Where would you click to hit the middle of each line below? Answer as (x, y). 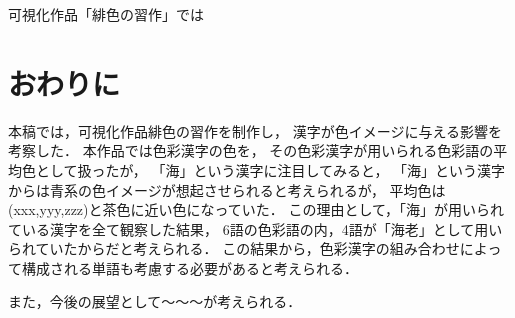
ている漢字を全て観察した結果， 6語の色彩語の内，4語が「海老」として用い (255, 228)
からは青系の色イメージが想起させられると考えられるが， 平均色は (227, 189)
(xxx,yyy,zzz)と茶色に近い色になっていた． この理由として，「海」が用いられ (256, 209)
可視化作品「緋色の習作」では (106, 14)
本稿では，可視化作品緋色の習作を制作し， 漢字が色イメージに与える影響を (255, 130)
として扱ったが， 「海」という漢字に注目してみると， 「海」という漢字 (270, 169)
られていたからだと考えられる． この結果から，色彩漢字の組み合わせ (234, 248)
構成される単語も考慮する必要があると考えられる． (189, 267)
